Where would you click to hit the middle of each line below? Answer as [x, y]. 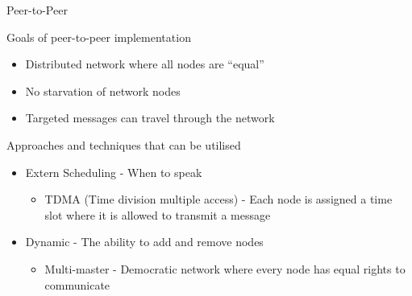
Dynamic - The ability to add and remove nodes [144, 242]
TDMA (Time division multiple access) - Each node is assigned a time [218, 199]
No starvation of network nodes [103, 90]
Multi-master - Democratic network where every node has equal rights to [225, 268]
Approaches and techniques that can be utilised [124, 144]
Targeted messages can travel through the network [150, 118]
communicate [77, 284]
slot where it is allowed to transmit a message [158, 214]
